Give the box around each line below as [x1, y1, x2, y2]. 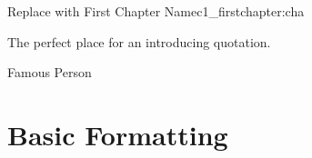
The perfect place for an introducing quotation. [7, 32, 271, 51]
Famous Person [7, 63, 92, 82]
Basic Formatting [7, 115, 228, 153]
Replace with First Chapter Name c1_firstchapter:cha [7, 2, 305, 20]
